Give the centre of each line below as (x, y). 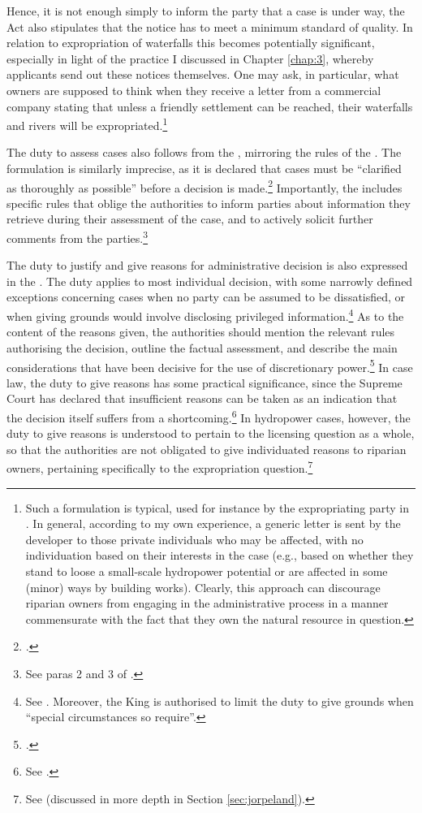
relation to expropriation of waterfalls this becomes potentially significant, (191, 43)
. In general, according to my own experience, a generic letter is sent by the (213, 523)
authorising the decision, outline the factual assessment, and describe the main (202, 347)
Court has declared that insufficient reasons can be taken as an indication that (202, 398)
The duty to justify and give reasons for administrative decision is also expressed (207, 265)
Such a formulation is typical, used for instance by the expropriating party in (217, 507)
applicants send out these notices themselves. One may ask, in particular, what (203, 74)
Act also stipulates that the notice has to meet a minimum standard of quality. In (210, 26)
